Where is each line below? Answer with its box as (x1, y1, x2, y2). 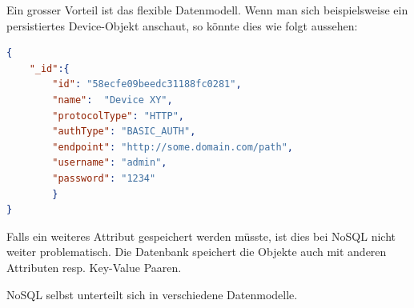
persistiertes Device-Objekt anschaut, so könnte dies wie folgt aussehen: (6, 17, 358, 34)
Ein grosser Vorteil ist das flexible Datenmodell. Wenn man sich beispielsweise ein (6, 2, 408, 18)
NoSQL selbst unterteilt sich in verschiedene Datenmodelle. (6, 286, 298, 302)
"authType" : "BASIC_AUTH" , (52, 126, 196, 138)
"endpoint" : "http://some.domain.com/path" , (52, 141, 293, 153)
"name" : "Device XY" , (52, 94, 173, 106)
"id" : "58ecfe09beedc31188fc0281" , (52, 78, 242, 90)
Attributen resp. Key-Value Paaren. (6, 258, 182, 275)
